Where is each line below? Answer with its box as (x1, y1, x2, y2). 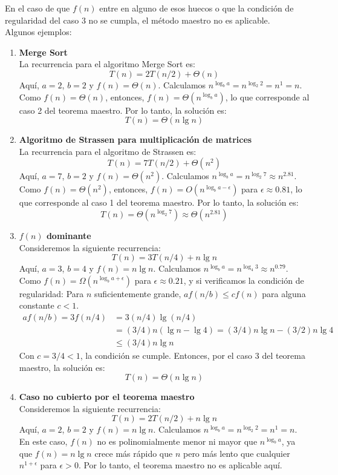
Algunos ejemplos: (5, 25, 72, 38)
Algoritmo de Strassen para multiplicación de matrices (19, 133, 252, 146)
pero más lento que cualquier (183, 447, 290, 459)
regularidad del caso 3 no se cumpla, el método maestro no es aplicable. (5, 13, 270, 26)
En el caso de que (5, 2, 70, 14)
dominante (46, 229, 91, 241)
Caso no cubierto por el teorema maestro (19, 390, 195, 403)
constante (19, 299, 54, 312)
